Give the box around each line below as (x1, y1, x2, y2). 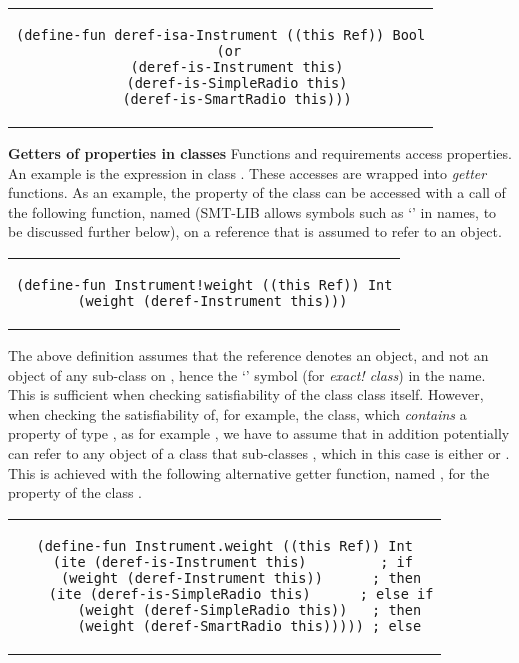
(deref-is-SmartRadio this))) (122, 91, 352, 107)
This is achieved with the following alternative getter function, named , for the (8, 462, 490, 483)
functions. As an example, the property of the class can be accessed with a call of (8, 182, 506, 203)
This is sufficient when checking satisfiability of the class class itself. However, (8, 384, 484, 405)
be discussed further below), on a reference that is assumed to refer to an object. (8, 221, 502, 242)
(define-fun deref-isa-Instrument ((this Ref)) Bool (16, 27, 426, 43)
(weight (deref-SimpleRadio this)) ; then (77, 601, 422, 618)
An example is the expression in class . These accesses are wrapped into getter (8, 162, 487, 183)
